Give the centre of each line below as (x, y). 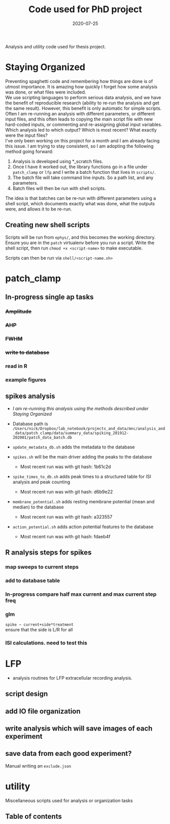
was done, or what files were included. (46, 92)
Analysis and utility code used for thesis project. (56, 46)
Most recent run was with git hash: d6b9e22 (66, 492)
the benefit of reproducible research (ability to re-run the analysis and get (82, 103)
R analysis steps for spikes (48, 552)
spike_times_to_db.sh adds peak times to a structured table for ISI (82, 476)
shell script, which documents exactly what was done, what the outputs (80, 203)
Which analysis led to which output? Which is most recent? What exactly (81, 130)
